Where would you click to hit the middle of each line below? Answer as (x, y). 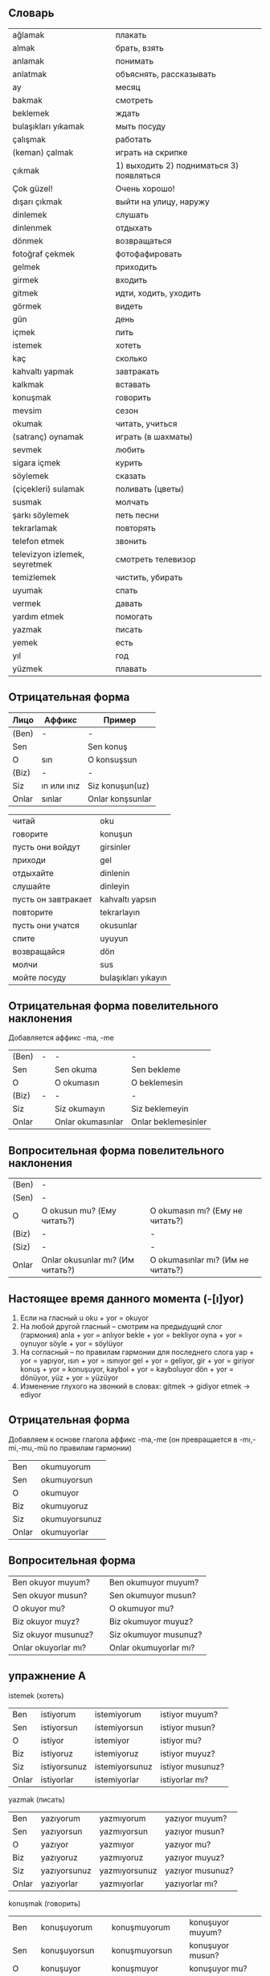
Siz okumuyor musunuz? (156, 1634)
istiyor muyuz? (188, 1753)
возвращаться (143, 240)
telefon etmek (39, 541)
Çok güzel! (33, 188)
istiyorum (58, 1714)
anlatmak (30, 74)
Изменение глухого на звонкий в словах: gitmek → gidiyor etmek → (135, 1386)
